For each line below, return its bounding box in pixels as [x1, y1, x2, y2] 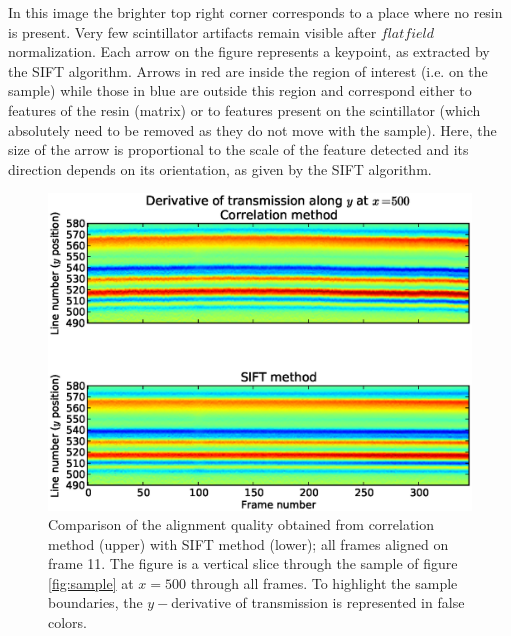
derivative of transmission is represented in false [171, 592, 465, 613]
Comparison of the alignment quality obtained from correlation [48, 514, 435, 535]
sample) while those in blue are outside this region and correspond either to [8, 80, 472, 101]
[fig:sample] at [48, 572, 134, 593]
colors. [48, 612, 88, 633]
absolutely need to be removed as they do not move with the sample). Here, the [8, 119, 497, 140]
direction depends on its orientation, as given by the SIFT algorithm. [8, 158, 432, 179]
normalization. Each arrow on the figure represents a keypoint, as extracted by [8, 41, 490, 62]
